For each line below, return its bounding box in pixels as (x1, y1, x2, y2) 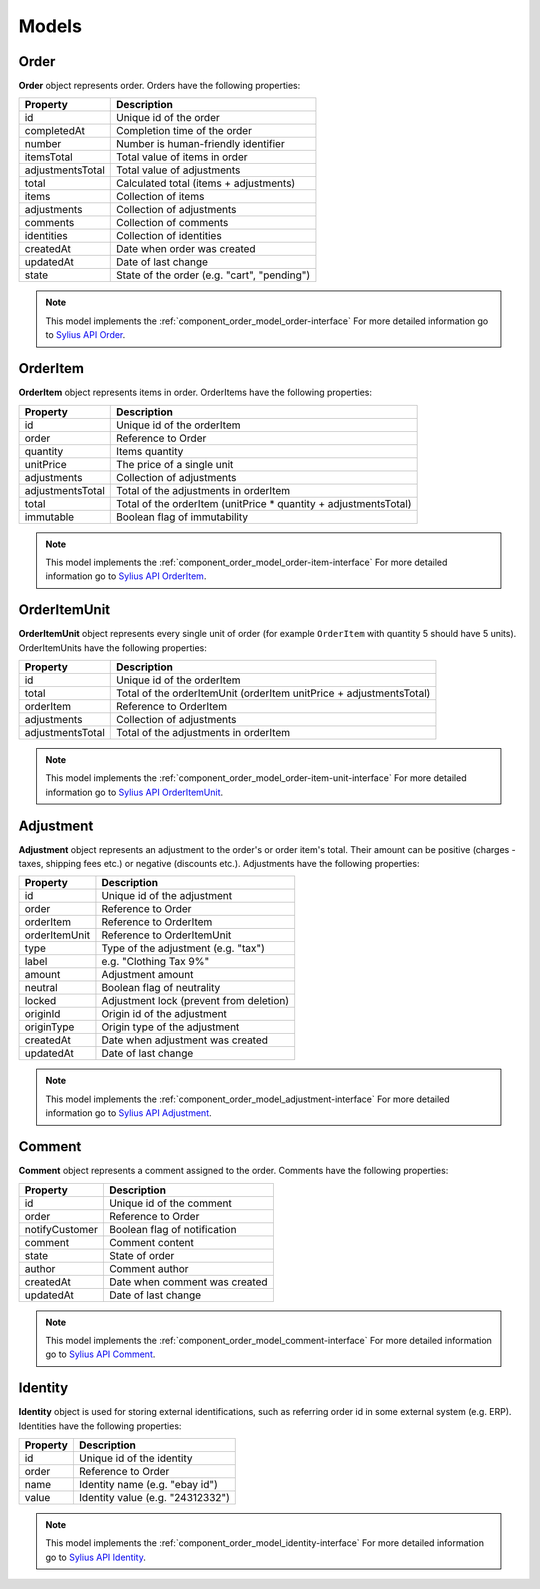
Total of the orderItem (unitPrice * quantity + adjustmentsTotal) (115, 496, 412, 510)
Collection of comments (115, 216, 229, 230)
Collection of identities (115, 229, 222, 243)
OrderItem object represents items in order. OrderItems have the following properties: (18, 386, 372, 399)
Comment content (108, 1235, 195, 1249)
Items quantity (115, 444, 184, 458)
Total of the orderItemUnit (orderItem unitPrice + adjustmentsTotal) (115, 686, 431, 700)
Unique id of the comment (108, 1196, 232, 1210)
